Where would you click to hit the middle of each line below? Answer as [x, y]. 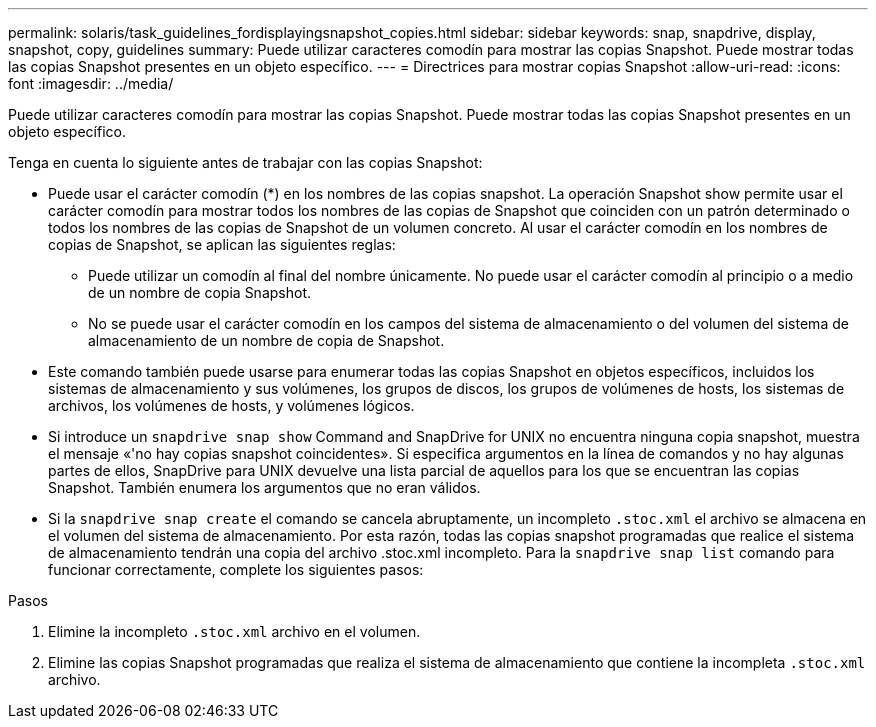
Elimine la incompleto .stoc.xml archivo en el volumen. [234, 631]
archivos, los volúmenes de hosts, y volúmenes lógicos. [231, 405]
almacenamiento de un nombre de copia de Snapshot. [266, 340]
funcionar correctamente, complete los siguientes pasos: [236, 569]
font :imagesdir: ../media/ [91, 83]
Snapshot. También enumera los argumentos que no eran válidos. [264, 487]
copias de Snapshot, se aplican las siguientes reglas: [222, 244]
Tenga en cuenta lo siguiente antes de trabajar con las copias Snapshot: [245, 162]
